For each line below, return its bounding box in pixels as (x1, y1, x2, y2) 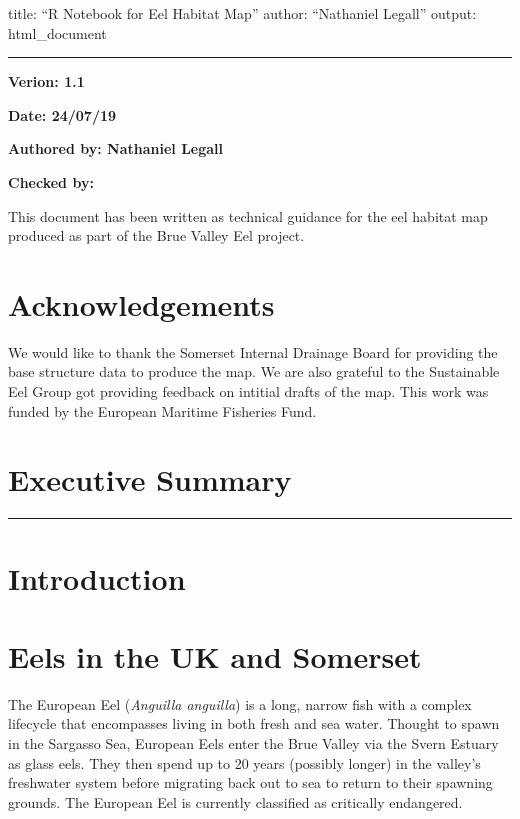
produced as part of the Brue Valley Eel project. (8, 225, 305, 246)
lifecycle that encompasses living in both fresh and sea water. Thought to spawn (8, 713, 500, 734)
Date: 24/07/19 (8, 104, 117, 125)
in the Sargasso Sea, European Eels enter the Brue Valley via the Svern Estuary (8, 733, 499, 754)
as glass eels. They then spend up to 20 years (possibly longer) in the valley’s (8, 752, 481, 773)
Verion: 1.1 (8, 71, 85, 92)
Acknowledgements (8, 283, 275, 324)
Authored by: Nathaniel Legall (8, 138, 224, 159)
